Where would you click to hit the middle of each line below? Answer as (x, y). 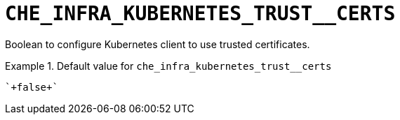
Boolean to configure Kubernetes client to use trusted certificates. (158, 44)
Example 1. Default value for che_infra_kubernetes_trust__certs (168, 66)
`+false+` (32, 87)
